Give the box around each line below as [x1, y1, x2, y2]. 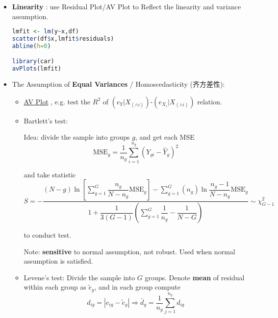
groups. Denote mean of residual [145, 272, 245, 282]
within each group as [24, 282, 86, 292]
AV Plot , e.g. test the [24, 96, 91, 106]
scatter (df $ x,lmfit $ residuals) [12, 35, 114, 43]
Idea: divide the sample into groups [24, 132, 130, 142]
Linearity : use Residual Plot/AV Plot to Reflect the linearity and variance [12, 1, 241, 11]
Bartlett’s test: [24, 115, 68, 125]
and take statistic [24, 169, 76, 179]
